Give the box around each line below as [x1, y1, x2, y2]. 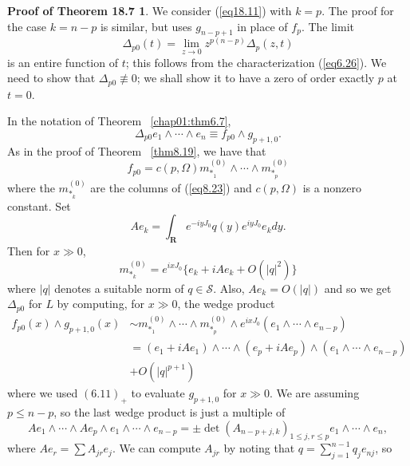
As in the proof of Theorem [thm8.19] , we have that [7, 142, 266, 159]
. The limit [301, 18, 354, 34]
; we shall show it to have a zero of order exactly [136, 69, 375, 86]
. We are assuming [269, 385, 360, 401]
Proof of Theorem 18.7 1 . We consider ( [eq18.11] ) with [7, 2, 292, 18]
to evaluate [131, 385, 185, 401]
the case [7, 18, 47, 34]
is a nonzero [302, 179, 361, 195]
